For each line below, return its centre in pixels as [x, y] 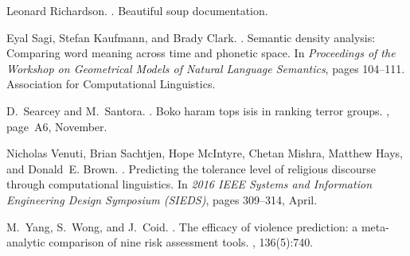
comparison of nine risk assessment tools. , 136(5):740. [181, 242]
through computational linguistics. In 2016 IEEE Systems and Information [189, 184]
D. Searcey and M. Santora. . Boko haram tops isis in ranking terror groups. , [198, 110]
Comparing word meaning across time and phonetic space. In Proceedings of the [201, 53]
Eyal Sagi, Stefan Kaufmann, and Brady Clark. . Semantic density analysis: [191, 37]
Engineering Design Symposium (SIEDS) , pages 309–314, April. [162, 199]
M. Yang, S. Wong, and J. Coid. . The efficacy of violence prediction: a [182, 226]
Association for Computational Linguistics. [111, 84]
